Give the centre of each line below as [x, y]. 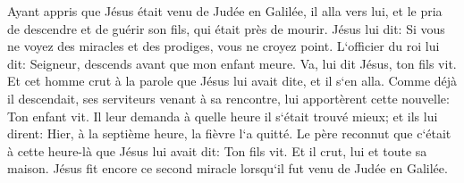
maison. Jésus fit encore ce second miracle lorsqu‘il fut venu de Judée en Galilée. [228, 168]
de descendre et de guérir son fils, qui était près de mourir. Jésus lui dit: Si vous [226, 28]
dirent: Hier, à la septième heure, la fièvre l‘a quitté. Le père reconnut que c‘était [229, 133]
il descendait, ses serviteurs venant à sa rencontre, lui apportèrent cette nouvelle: [228, 98]
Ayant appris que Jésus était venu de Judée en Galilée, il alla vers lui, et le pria [225, 11]
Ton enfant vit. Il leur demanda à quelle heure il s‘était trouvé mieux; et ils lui [223, 116]
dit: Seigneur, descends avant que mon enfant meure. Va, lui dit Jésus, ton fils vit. [232, 63]
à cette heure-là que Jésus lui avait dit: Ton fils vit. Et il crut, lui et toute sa [217, 150]
